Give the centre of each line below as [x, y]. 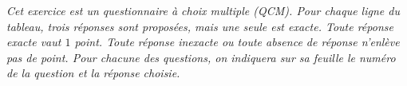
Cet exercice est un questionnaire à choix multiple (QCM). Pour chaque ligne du [203, 10]
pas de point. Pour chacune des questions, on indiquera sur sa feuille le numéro [201, 57]
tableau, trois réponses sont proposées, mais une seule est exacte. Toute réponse [200, 26]
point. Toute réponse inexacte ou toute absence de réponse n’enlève [237, 42]
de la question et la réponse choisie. [93, 73]
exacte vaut [34, 42]
